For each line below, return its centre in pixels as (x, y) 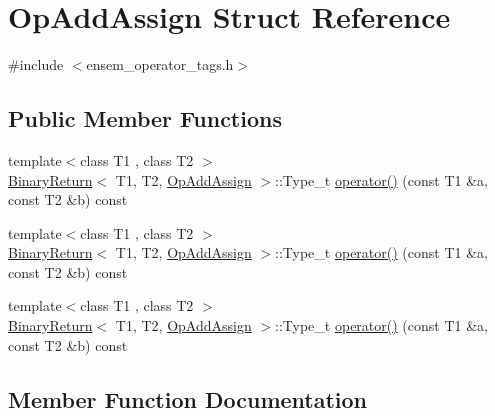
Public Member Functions (145, 118)
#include (36, 64)
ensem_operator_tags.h (160, 64)
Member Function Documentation (188, 398)
